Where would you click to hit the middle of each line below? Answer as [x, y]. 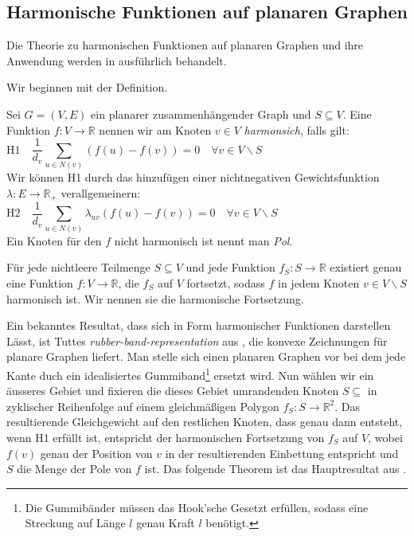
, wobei [385, 437]
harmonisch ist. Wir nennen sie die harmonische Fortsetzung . [155, 298]
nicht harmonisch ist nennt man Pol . [203, 240]
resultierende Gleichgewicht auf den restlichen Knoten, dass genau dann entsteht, [205, 422]
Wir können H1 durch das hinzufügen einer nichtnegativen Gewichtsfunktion [193, 176]
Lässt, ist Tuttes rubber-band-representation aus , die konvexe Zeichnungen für [197, 340]
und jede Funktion [230, 267]
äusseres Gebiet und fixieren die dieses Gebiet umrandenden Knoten [173, 391]
